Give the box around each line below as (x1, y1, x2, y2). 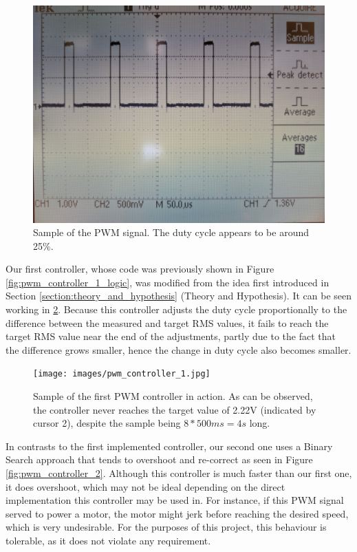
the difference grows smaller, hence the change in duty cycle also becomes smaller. (6, 342, 351, 357)
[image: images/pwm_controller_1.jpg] (33, 369, 210, 379)
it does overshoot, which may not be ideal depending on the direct (6, 479, 285, 493)
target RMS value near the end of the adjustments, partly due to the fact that (6, 329, 336, 343)
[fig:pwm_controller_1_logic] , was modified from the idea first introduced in (6, 275, 329, 289)
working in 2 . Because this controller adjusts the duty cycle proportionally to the (6, 302, 347, 317)
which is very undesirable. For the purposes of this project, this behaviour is (6, 520, 327, 534)
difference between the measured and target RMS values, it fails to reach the (6, 315, 329, 330)
